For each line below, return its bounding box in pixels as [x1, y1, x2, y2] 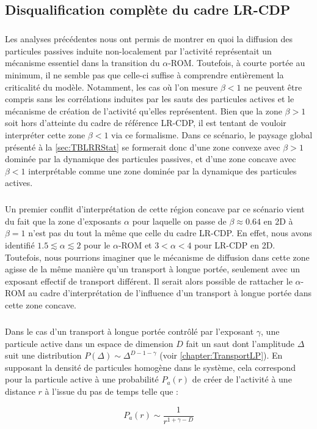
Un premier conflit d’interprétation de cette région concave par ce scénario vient [5, 203, 305, 215]
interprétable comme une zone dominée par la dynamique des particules [28, 164, 297, 177]
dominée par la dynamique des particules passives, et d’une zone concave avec [5, 152, 296, 165]
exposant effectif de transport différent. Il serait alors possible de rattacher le [5, 274, 293, 287]
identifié [5, 239, 35, 252]
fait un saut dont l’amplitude [186, 337, 294, 349]
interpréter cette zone [5, 128, 86, 141]
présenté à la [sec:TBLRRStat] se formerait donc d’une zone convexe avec [5, 140, 280, 153]
